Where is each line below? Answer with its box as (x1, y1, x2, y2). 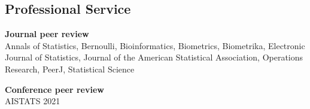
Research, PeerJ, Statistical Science (5, 62, 135, 75)
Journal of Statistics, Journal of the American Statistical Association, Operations (5, 51, 303, 63)
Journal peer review (5, 28, 89, 40)
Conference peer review (5, 83, 104, 95)
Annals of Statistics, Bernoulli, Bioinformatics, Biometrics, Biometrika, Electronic (5, 39, 305, 52)
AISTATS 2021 (5, 95, 60, 107)
